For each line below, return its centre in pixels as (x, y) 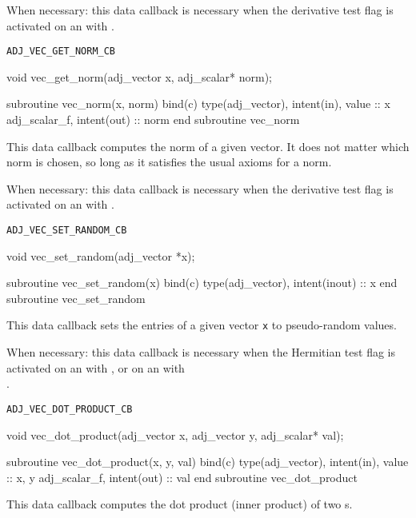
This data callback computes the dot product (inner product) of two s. (180, 504)
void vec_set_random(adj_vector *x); (101, 255)
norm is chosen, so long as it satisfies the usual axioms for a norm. (169, 162)
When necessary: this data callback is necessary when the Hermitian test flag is (201, 352)
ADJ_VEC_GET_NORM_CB (61, 52)
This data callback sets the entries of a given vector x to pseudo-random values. (202, 325)
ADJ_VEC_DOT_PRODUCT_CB (70, 409)
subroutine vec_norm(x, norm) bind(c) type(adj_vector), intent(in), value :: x (198, 104)
